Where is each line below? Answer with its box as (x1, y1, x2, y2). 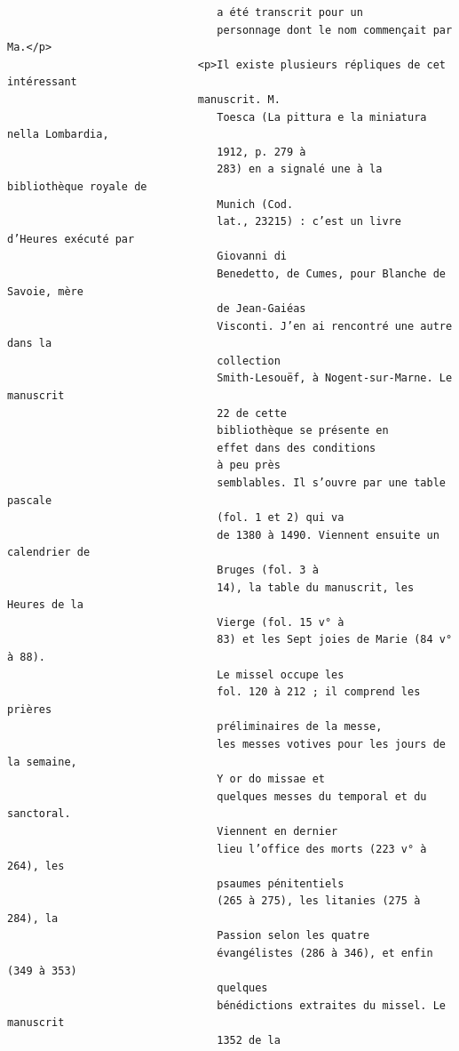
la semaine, (7, 755, 77, 768)
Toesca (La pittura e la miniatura (217, 110, 427, 124)
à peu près (217, 459, 281, 472)
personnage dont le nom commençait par (217, 23, 453, 36)
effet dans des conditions (217, 441, 376, 454)
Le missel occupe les (217, 668, 344, 681)
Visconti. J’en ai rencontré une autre (217, 319, 453, 333)
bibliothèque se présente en (217, 424, 389, 437)
